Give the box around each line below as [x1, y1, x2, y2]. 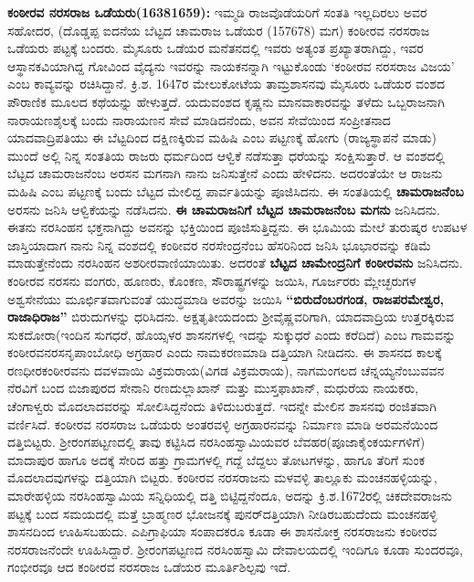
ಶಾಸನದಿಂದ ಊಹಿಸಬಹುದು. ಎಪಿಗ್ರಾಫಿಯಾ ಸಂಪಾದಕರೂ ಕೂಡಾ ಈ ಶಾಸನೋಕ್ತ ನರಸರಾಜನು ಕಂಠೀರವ [7, 522, 437, 541]
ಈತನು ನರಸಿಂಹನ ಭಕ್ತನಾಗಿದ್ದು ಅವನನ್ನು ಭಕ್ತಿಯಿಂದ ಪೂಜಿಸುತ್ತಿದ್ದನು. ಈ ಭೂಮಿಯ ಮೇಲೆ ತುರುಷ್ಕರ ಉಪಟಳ [7, 217, 468, 237]
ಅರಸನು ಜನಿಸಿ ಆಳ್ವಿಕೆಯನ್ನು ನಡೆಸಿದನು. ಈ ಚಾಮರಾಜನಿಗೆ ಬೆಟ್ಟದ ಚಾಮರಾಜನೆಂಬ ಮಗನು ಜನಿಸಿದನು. [7, 199, 440, 218]
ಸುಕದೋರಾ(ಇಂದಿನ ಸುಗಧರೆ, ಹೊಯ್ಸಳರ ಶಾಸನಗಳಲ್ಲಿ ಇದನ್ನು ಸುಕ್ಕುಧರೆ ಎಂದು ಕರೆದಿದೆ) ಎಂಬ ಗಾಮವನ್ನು [7, 324, 457, 344]
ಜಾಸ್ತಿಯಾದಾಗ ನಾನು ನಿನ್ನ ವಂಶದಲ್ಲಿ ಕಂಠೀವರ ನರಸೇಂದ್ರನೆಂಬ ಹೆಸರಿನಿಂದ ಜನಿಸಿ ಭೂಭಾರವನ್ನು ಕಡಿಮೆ [7, 235, 432, 254]
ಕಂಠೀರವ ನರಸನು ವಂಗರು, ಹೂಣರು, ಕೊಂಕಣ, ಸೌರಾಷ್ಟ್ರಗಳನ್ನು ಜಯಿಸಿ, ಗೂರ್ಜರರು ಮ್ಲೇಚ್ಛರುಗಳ [7, 270, 416, 290]
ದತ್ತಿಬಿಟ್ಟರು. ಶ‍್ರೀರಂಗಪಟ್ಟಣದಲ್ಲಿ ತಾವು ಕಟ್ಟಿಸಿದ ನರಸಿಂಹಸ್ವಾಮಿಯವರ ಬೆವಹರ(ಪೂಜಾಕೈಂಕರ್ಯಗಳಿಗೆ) [7, 432, 426, 451]
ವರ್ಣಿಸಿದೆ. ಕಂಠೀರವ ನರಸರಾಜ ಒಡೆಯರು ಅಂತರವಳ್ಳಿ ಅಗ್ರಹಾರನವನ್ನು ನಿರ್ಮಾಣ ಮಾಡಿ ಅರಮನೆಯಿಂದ [7, 414, 438, 433]
